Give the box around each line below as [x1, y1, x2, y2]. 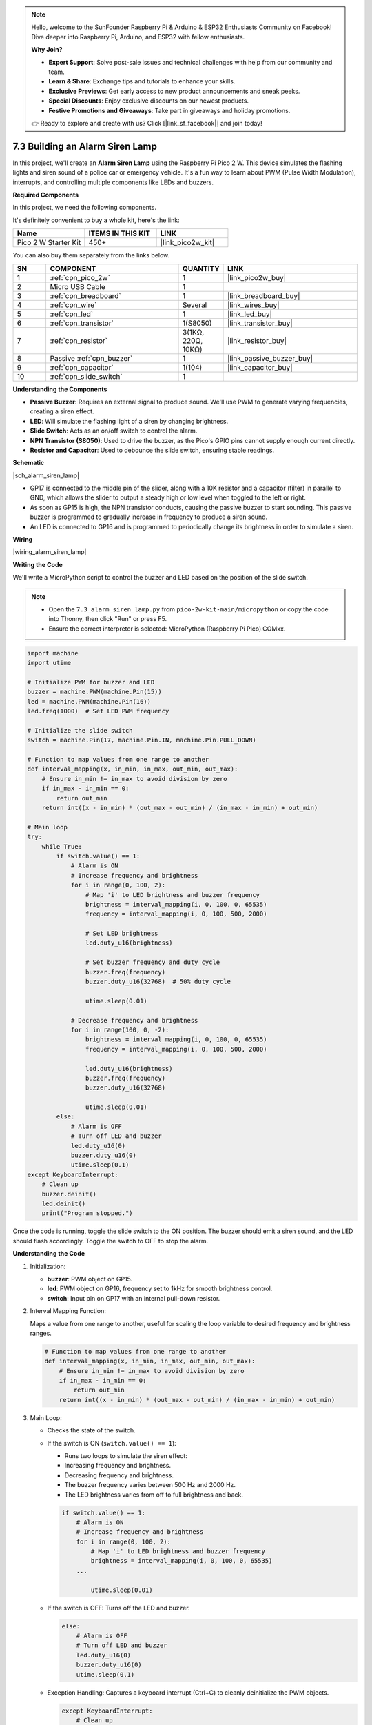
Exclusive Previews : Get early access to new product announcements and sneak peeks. [48, 87, 300, 95]
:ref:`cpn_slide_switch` [50, 371, 123, 381]
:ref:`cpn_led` [50, 309, 93, 319]
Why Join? [31, 46, 63, 54]
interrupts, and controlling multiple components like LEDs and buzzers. [12, 178, 214, 186]
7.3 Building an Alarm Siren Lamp [12, 140, 158, 152]
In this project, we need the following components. [12, 204, 156, 212]
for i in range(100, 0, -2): [70, 1025, 169, 1034]
